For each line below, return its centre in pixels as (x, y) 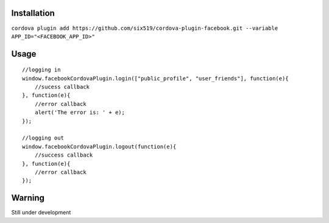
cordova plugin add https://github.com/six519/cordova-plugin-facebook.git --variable (145, 28)
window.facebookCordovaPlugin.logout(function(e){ (99, 147)
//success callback (64, 155)
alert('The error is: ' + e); (80, 112)
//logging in (41, 70)
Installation (33, 13)
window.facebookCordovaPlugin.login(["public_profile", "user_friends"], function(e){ (155, 78)
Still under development (41, 213)
